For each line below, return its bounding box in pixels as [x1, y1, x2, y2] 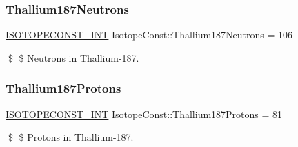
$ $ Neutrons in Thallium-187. [8, 50, 139, 65]
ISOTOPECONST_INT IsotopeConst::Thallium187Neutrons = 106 [6, 27, 293, 42]
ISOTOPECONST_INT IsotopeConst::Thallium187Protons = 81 [6, 106, 283, 121]
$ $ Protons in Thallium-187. [8, 130, 134, 144]
